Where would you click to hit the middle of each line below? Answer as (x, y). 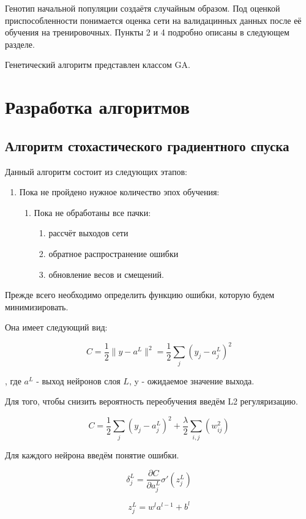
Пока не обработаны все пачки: (92, 212)
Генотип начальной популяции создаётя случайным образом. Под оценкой (143, 8)
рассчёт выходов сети (88, 233)
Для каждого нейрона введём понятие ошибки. (92, 454)
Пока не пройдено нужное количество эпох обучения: (119, 192)
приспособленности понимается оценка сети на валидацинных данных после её (153, 20)
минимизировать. (37, 306)
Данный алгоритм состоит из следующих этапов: (96, 171)
